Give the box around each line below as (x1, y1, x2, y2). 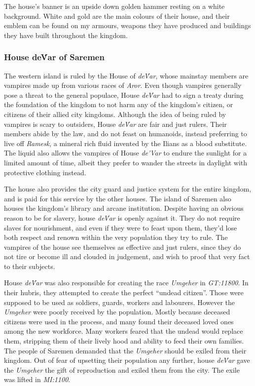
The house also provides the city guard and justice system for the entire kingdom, (4, 184, 252, 194)
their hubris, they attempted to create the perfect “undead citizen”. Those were (4, 287, 244, 298)
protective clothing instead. (4, 167, 86, 177)
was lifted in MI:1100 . (4, 374, 71, 385)
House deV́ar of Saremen (4, 51, 105, 63)
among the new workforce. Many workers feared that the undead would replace (4, 326, 243, 336)
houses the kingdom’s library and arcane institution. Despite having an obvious (4, 203, 244, 213)
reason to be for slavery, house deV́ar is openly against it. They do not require (4, 212, 240, 223)
